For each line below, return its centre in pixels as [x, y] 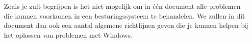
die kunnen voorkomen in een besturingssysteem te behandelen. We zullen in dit [125, 15]
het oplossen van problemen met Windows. [68, 34]
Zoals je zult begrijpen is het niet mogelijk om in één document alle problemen [122, 6]
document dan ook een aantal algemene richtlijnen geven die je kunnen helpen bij [126, 25]
